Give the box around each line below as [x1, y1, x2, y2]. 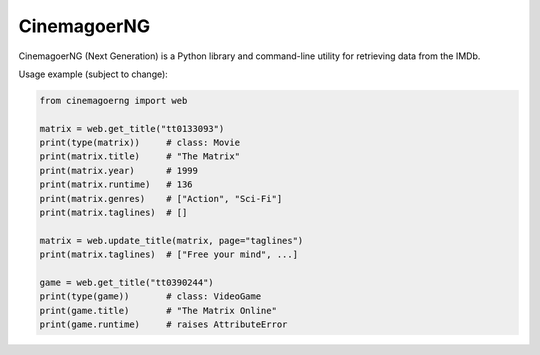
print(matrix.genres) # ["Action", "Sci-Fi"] [39, 193, 283, 204]
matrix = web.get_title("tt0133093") [39, 123, 225, 134]
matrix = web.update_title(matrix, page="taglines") [39, 235, 304, 246]
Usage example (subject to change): [18, 68, 169, 80]
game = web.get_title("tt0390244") [39, 277, 214, 288]
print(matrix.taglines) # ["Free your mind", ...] [39, 249, 299, 260]
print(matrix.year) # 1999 [39, 165, 199, 176]
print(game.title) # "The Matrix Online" [39, 305, 277, 316]
